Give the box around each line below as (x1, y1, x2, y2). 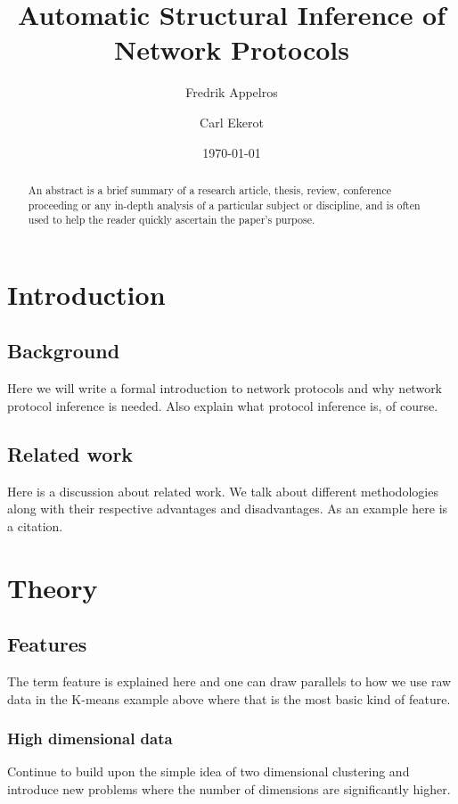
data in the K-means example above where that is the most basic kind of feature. (7, 689, 451, 708)
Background (7, 337, 120, 365)
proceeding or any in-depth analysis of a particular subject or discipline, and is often (28, 197, 421, 212)
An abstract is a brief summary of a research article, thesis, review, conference (28, 182, 392, 197)
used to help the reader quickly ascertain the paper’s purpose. (28, 212, 315, 227)
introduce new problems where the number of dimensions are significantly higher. (7, 780, 451, 798)
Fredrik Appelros (185, 83, 278, 102)
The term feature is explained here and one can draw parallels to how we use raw (7, 672, 452, 690)
